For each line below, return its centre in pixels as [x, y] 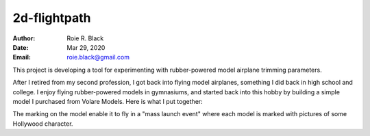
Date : [21, 47]
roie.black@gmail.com [98, 57]
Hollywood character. [43, 124]
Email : [22, 57]
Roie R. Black [85, 38]
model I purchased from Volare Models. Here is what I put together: [108, 101]
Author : [24, 38]
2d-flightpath [52, 18]
